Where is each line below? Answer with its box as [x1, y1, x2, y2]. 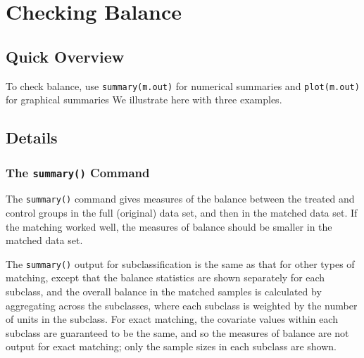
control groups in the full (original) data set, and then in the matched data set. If [6, 205, 358, 220]
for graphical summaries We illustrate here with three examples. [6, 92, 282, 107]
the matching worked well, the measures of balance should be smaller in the [6, 219, 332, 234]
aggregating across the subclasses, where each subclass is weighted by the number [6, 298, 358, 312]
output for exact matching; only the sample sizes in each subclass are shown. [6, 339, 337, 354]
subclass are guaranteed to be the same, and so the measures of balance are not [6, 325, 349, 340]
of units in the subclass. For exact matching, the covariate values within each [6, 312, 338, 326]
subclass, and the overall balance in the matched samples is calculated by [6, 284, 322, 299]
